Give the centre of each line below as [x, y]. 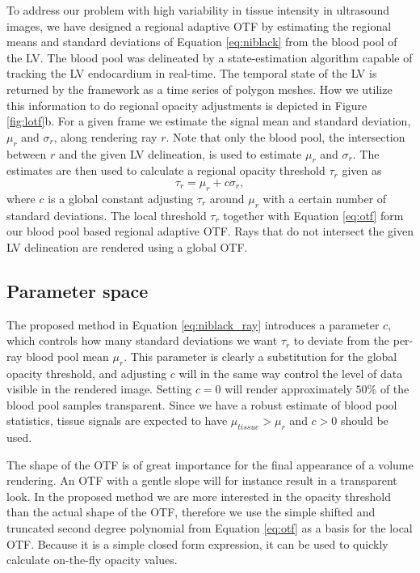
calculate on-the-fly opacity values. [92, 560]
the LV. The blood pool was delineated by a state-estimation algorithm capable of [210, 57]
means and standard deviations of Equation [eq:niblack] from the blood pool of [202, 42]
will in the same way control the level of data [291, 373]
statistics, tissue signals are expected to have [117, 420]
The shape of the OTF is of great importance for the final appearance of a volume [210, 464]
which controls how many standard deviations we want [142, 340]
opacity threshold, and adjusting [87, 373]
